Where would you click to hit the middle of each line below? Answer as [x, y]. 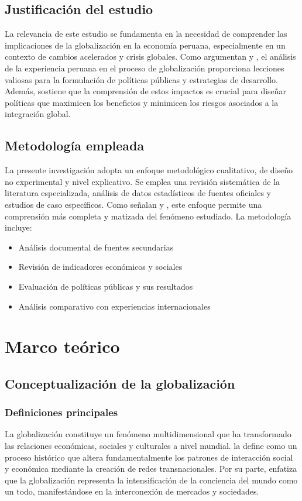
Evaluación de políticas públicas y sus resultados [106, 286]
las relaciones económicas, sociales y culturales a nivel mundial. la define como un [151, 446]
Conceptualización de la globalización [120, 383]
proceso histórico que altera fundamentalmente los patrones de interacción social [149, 457]
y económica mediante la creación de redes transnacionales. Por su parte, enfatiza [151, 469]
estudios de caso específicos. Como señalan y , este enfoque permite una [133, 204]
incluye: [18, 227]
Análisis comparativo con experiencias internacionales [114, 306]
